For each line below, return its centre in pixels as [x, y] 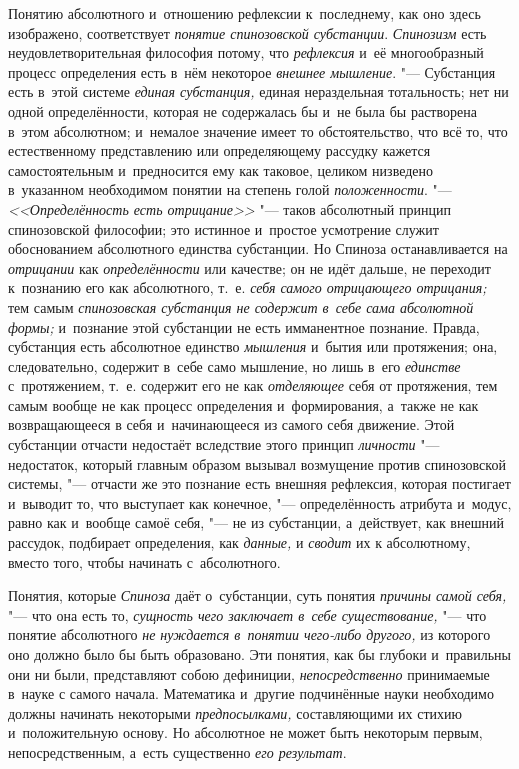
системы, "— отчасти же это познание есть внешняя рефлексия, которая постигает [259, 483]
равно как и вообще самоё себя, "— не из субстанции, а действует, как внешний [256, 522]
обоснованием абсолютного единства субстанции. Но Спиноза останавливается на [258, 248]
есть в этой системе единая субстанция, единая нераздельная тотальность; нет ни [258, 91]
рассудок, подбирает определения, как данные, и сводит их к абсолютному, [239, 542]
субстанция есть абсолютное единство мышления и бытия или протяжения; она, [253, 346]
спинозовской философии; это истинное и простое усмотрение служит [223, 228]
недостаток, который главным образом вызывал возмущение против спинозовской [257, 463]
